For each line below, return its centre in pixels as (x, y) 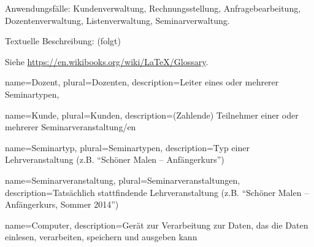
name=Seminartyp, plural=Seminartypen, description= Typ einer (127, 147)
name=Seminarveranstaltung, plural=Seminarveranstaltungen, (123, 180)
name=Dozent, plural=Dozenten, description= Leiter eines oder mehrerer (142, 82)
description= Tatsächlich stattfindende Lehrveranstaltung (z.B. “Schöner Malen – (157, 192)
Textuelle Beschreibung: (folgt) (63, 41)
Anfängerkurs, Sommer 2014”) (62, 204)
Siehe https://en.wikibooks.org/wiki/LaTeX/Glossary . (107, 61)
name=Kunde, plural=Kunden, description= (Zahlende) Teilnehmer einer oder (152, 115)
